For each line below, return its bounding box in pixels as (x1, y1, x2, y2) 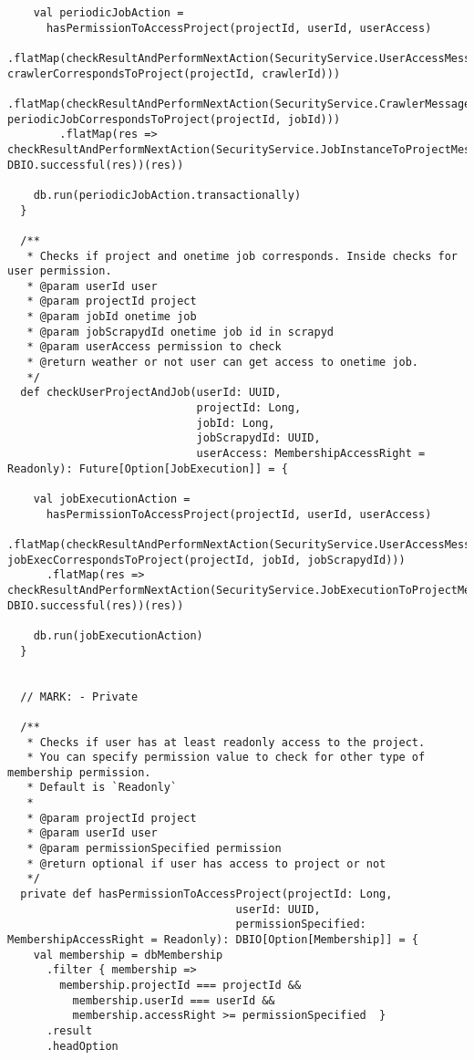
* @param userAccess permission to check (26, 340, 282, 354)
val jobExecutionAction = (33, 493, 191, 505)
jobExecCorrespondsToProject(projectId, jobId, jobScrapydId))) (7, 553, 406, 566)
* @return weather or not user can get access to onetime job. (26, 356, 419, 369)
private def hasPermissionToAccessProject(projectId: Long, (20, 888, 393, 901)
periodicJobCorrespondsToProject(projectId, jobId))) (7, 112, 341, 126)
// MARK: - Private (20, 690, 139, 703)
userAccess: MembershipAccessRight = (196, 447, 426, 461)
